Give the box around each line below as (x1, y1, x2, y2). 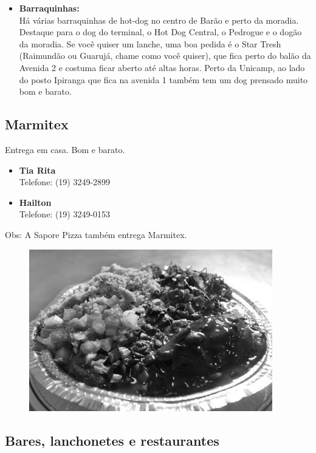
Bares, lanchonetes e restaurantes (5, 431, 219, 449)
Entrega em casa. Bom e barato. (5, 143, 125, 155)
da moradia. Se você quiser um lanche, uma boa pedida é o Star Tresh (19, 37, 281, 50)
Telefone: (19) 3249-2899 (19, 175, 111, 188)
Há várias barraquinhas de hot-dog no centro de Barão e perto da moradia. (19, 13, 299, 26)
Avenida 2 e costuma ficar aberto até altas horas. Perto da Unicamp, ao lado (19, 61, 305, 73)
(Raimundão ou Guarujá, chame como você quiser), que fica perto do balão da (19, 49, 311, 62)
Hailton (19, 196, 52, 208)
